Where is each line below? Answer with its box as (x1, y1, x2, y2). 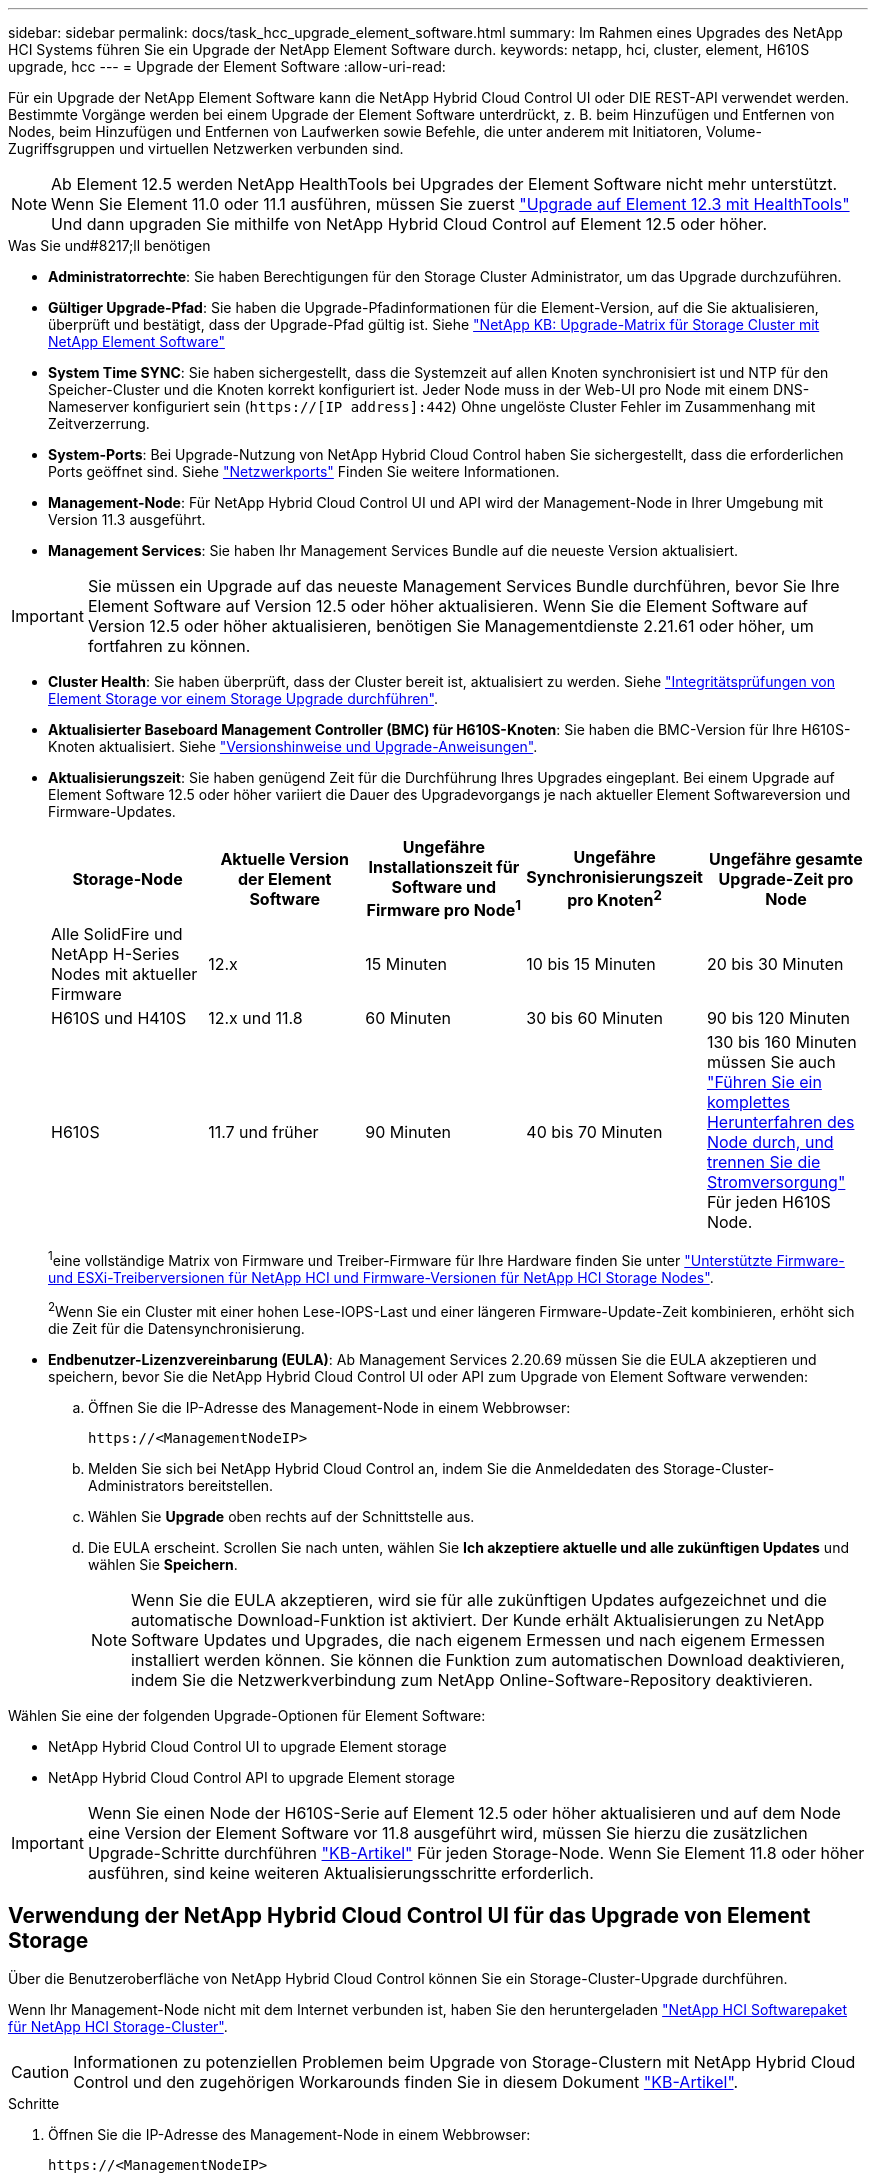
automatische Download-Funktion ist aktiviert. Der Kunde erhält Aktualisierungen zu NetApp (131, 1609, 825, 1630)
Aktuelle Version (220, 848, 350, 869)
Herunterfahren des (706, 1112, 855, 1133)
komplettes (706, 1092, 791, 1113)
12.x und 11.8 (208, 1008, 303, 1029)
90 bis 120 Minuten (706, 1008, 851, 1029)
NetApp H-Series (51, 944, 180, 965)
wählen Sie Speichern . (88, 1555, 238, 1573)
